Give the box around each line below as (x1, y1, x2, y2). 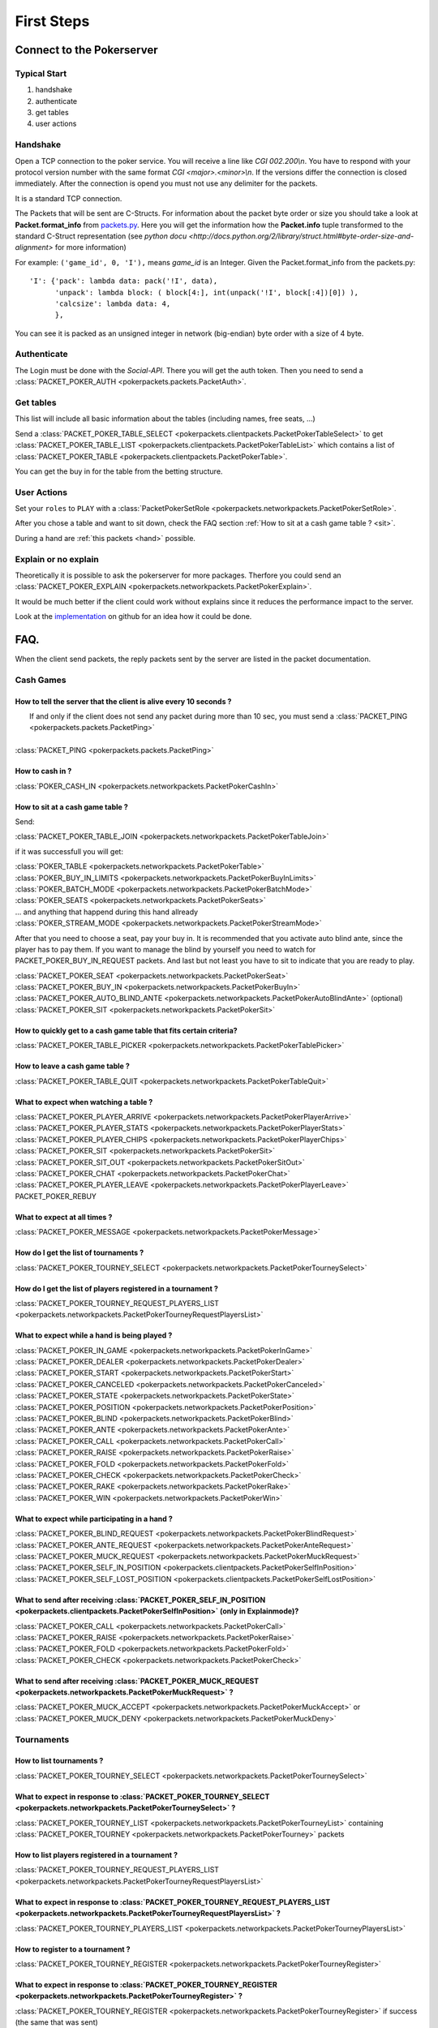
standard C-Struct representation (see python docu (15, 231, 187, 241)
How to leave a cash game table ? (15, 1061, 130, 1071)
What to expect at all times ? (15, 1212, 113, 1222)
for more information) (54, 243, 127, 252)
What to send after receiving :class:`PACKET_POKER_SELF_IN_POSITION (15, 1595, 266, 1605)
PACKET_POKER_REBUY (15, 1191, 97, 1201)
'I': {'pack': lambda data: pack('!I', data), (29, 277, 218, 286)
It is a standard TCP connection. (15, 193, 122, 203)
